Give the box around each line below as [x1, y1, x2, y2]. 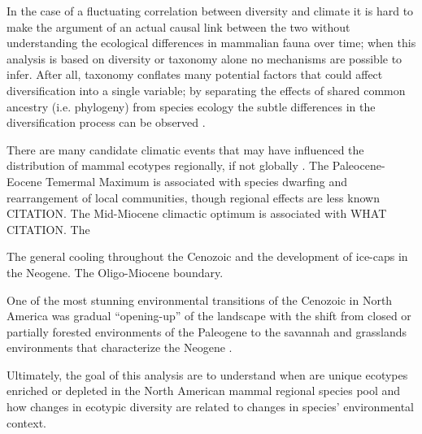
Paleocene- [332, 157, 385, 174]
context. [7, 414, 46, 431]
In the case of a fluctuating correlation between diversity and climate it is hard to [7, 2, 414, 19]
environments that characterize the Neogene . [7, 339, 233, 356]
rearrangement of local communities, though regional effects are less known [7, 189, 380, 206]
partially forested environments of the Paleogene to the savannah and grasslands [7, 323, 407, 340]
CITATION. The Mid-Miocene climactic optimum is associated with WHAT [7, 205, 387, 222]
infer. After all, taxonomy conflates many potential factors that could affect [7, 66, 383, 83]
